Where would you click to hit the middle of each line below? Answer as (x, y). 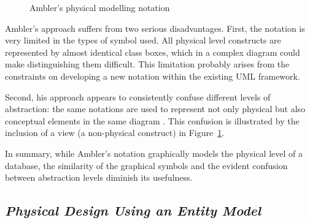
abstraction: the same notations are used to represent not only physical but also (155, 109)
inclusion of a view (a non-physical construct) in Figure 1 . (115, 133)
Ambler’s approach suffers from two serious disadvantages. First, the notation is (155, 28)
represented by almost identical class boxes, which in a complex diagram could (153, 52)
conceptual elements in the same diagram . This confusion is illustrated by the (152, 120)
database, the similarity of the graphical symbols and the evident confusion (146, 165)
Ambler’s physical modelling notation (100, 7)
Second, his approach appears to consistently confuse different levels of (138, 96)
